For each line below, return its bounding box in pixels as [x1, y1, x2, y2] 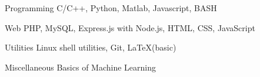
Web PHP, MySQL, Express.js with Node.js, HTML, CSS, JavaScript [5, 21, 255, 34]
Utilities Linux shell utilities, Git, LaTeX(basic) [5, 41, 176, 53]
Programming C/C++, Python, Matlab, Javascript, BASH [5, 2, 217, 14]
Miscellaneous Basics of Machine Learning [5, 61, 156, 73]
